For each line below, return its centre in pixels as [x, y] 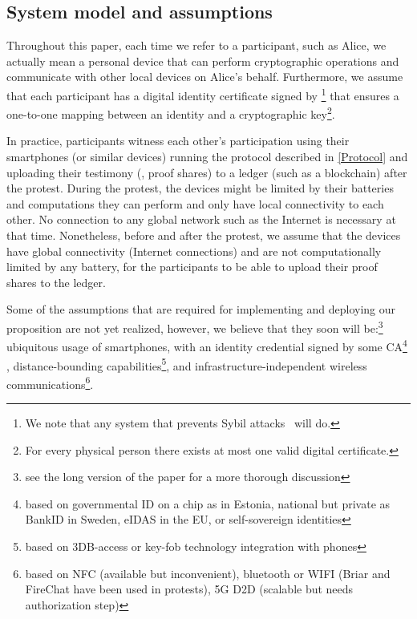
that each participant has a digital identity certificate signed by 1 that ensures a [203, 94]
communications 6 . [50, 382]
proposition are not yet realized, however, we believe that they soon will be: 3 [195, 327]
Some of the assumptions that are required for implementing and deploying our [201, 309]
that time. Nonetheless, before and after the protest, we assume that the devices [204, 235]
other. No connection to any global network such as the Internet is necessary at [201, 219]
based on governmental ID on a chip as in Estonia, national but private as [208, 503]
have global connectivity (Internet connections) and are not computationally [194, 251]
